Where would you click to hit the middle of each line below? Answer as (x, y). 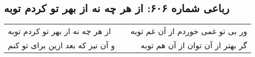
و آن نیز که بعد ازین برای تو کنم (62, 45)
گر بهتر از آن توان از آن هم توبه (194, 45)
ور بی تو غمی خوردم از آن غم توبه (189, 31)
